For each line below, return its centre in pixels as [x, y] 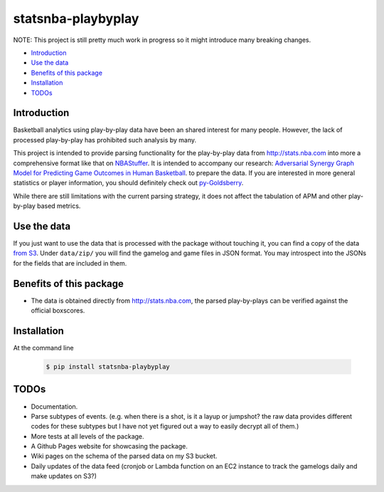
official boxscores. [58, 310]
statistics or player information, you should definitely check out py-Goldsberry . [128, 183]
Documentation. [54, 407]
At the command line [43, 348]
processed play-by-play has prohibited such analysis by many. [105, 140]
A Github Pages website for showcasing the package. [110, 446]
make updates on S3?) [64, 476]
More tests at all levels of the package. [88, 436]
